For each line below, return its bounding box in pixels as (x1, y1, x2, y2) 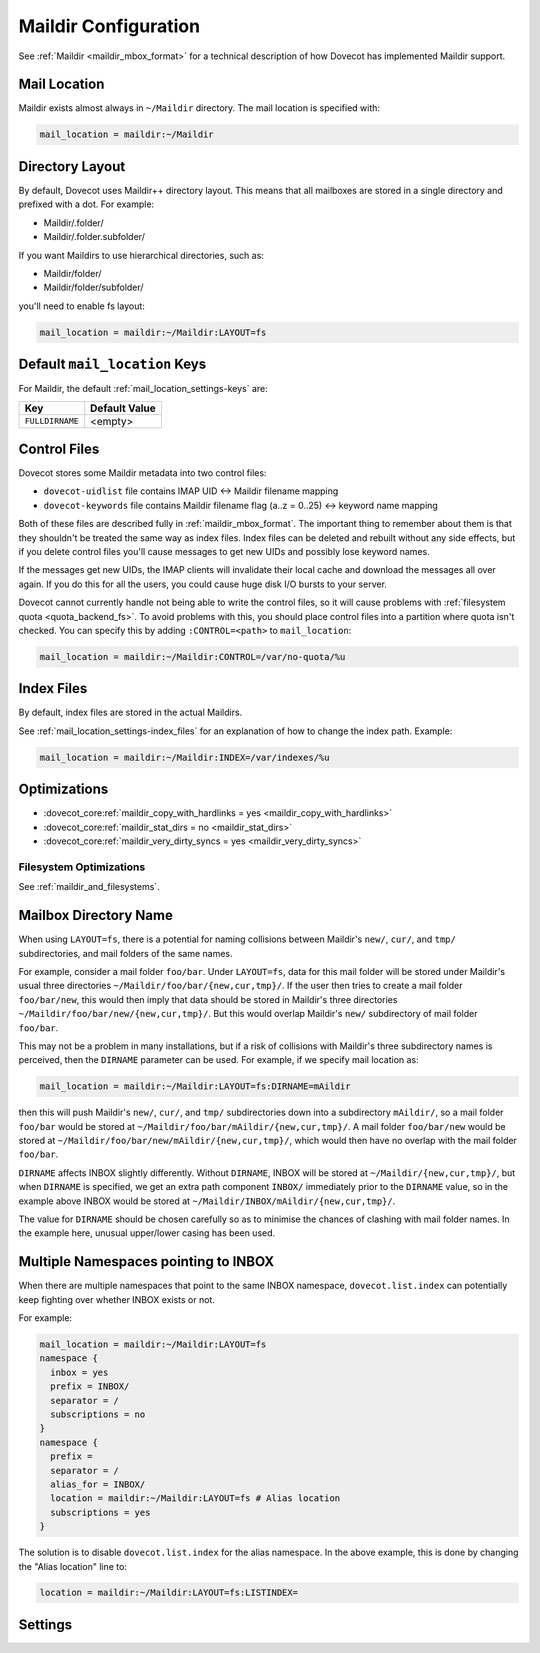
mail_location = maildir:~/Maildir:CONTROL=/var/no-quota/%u (39, 651, 346, 662)
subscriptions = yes (50, 1506, 151, 1518)
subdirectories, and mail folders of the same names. (18, 947, 234, 959)
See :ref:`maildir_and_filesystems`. (18, 881, 160, 893)
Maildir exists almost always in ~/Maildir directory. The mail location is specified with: (18, 102, 380, 114)
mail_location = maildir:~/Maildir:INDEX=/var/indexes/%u (39, 751, 330, 763)
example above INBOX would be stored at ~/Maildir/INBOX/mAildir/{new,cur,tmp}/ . (18, 1195, 396, 1207)
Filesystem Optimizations (18, 860, 146, 874)
